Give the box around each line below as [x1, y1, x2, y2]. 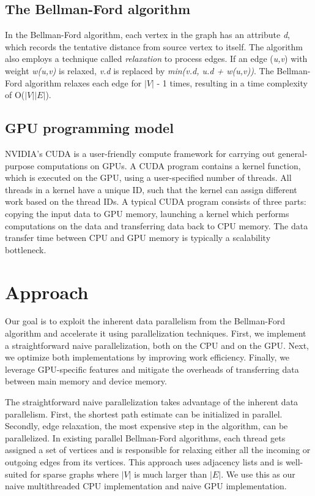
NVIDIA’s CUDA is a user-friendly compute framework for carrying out [5, 147, 275, 159]
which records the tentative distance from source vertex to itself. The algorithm [5, 40, 303, 53]
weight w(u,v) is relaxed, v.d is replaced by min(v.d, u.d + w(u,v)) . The [5, 64, 274, 77]
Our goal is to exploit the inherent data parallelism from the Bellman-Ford [5, 315, 286, 327]
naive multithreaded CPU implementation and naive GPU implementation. [5, 479, 287, 492]
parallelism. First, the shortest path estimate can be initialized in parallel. [5, 407, 283, 420]
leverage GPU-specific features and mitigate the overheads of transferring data [5, 362, 299, 375]
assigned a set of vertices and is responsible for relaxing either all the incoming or [5, 443, 311, 456]
